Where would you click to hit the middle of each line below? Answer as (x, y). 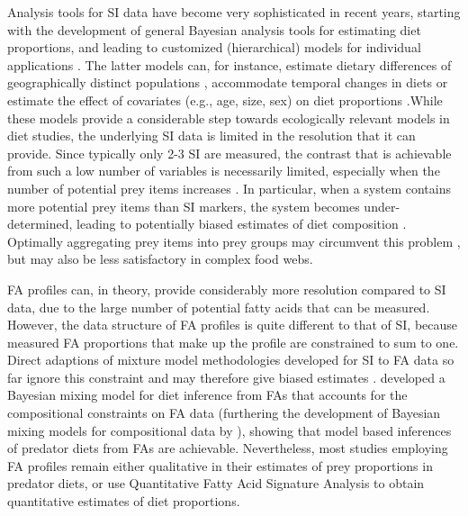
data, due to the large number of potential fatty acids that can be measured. (219, 307)
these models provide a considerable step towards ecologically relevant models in (229, 118)
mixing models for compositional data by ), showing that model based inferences (229, 430)
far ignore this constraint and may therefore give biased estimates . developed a (226, 377)
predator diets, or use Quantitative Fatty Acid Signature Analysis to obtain (216, 483)
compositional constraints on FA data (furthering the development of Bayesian (224, 413)
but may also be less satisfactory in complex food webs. (160, 259)
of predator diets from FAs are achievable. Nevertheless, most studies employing (228, 448)
